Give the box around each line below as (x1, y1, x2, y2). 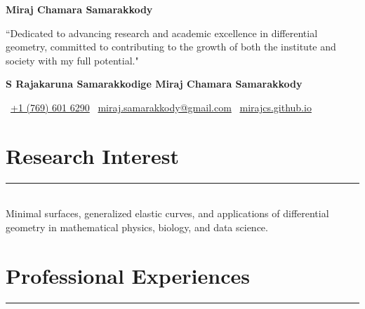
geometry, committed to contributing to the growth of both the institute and (6, 39, 336, 54)
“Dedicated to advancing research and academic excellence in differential (6, 25, 318, 40)
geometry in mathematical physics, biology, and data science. (6, 219, 268, 234)
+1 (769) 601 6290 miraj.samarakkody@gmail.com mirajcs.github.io (11, 99, 312, 114)
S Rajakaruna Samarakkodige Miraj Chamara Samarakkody (6, 76, 303, 91)
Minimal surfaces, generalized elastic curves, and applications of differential (6, 206, 329, 221)
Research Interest (6, 141, 180, 170)
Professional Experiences (6, 261, 250, 289)
